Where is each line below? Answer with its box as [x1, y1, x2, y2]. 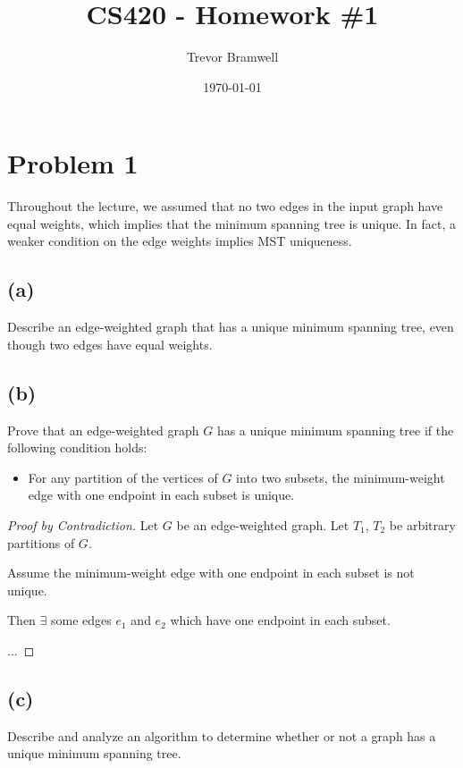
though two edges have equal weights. [7, 334, 213, 353]
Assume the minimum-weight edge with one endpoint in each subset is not [7, 563, 415, 582]
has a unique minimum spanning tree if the [216, 420, 454, 439]
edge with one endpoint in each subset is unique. [28, 485, 295, 504]
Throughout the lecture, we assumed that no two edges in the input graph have [7, 197, 443, 215]
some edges [51, 611, 112, 629]
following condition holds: [7, 438, 147, 457]
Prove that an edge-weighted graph [7, 420, 199, 439]
